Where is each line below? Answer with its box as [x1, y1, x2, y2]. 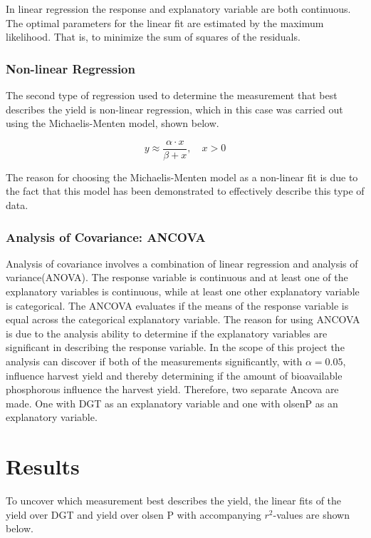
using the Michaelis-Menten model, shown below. [6, 116, 219, 131]
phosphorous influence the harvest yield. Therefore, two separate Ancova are [6, 382, 339, 397]
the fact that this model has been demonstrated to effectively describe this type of [6, 183, 365, 198]
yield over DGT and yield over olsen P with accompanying [6, 507, 261, 522]
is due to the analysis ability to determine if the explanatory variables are [6, 325, 328, 340]
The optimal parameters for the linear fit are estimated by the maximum [6, 15, 324, 30]
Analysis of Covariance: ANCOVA [6, 228, 206, 245]
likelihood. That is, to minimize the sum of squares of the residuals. [6, 29, 301, 44]
